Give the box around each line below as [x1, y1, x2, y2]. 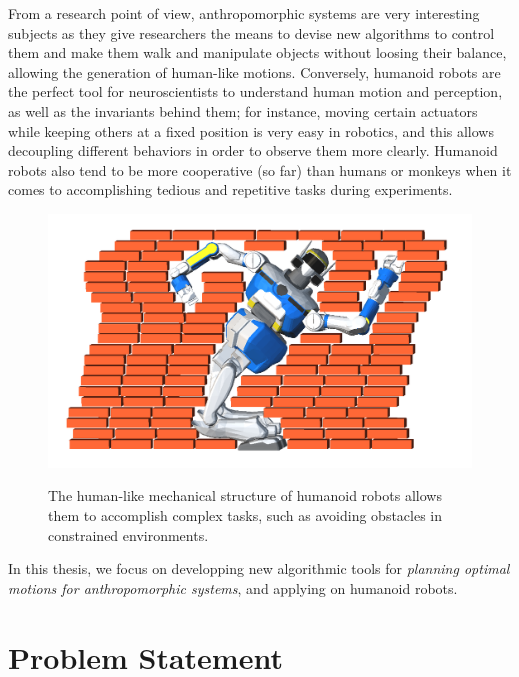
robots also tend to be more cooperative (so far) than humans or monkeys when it [8, 159, 512, 180]
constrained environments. [48, 524, 209, 545]
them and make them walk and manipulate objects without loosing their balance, [8, 42, 507, 63]
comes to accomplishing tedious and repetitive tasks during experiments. [8, 179, 453, 200]
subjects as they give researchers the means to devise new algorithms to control [8, 22, 495, 43]
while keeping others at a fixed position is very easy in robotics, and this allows [8, 120, 494, 141]
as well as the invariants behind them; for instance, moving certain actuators [8, 100, 478, 121]
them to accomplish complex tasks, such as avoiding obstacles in [48, 504, 443, 525]
